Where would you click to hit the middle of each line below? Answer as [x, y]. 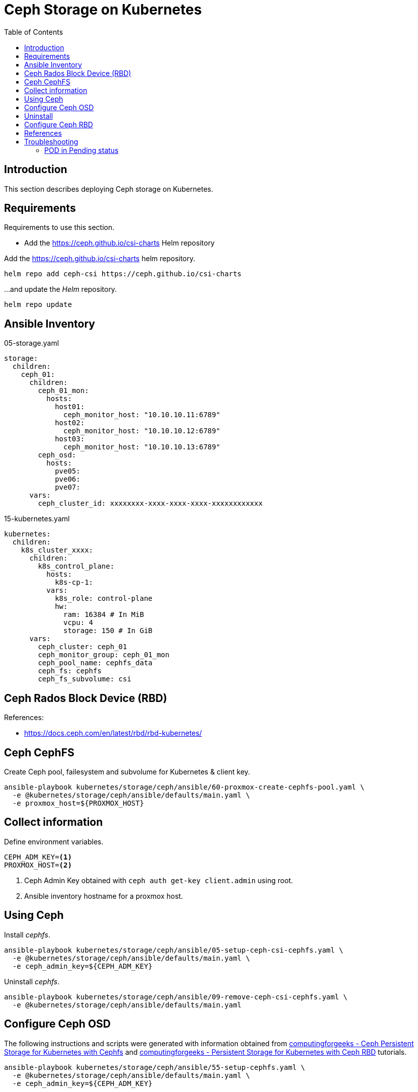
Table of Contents [34, 32]
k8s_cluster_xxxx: [57, 550]
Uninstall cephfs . [32, 981]
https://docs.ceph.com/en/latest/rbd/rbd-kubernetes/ [113, 733]
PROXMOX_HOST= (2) [38, 865]
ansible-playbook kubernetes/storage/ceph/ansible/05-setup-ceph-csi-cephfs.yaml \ [174, 950]
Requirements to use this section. [59, 227]
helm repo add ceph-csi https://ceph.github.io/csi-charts [123, 274]
